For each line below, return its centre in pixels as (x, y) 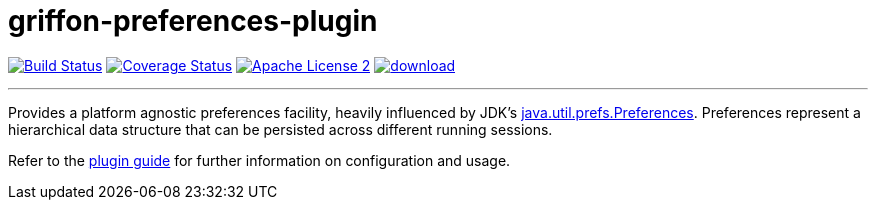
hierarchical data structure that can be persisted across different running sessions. (280, 129)
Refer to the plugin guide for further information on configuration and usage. (259, 160)
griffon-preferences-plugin (193, 21)
